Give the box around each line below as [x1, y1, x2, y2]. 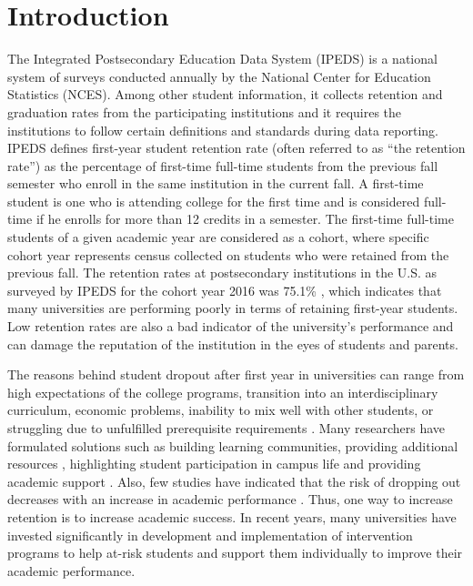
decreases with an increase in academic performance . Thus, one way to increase [7, 490, 453, 509]
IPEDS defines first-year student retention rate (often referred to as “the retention [7, 138, 466, 157]
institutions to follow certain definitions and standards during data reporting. [7, 120, 438, 139]
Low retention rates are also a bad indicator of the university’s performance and [7, 317, 454, 336]
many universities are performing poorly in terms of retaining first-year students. [7, 298, 458, 318]
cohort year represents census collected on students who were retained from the [7, 245, 449, 264]
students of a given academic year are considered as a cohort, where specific [7, 227, 429, 247]
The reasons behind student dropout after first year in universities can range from [7, 365, 465, 384]
